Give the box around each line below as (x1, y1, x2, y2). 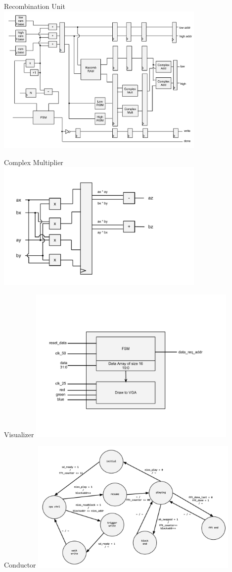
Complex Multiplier (4, 157, 63, 167)
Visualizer (4, 429, 34, 439)
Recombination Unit (4, 1, 65, 11)
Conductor (4, 560, 36, 570)
